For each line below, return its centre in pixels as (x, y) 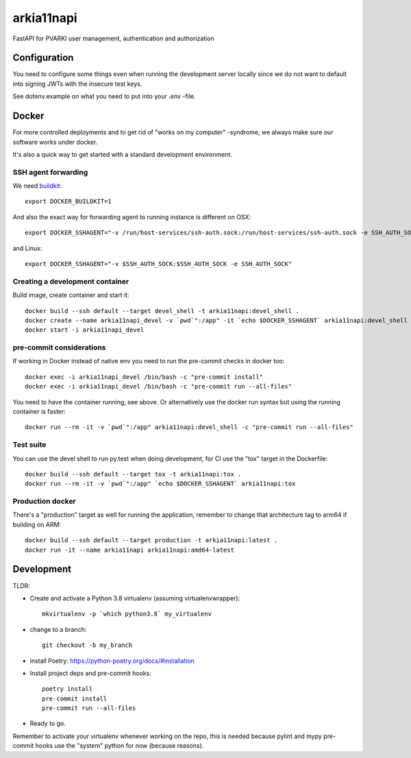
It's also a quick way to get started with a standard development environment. (123, 154)
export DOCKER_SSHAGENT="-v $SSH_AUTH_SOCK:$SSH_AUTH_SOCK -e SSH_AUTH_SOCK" (159, 264)
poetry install (67, 689)
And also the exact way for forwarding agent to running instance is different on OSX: (132, 217)
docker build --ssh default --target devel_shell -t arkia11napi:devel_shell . (162, 311)
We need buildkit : (37, 186)
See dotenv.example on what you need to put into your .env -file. (104, 97)
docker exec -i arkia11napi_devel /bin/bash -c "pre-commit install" (144, 377)
